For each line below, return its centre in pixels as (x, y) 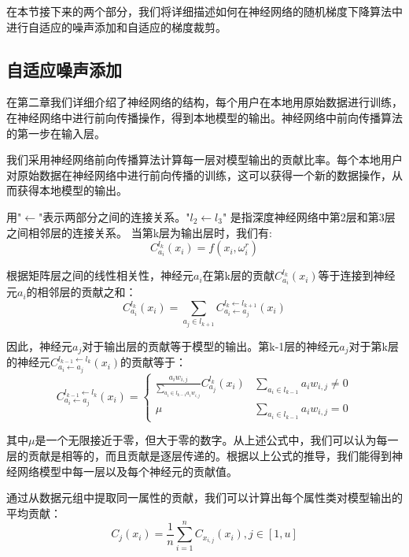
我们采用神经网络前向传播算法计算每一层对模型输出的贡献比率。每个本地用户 (204, 160)
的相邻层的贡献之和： (81, 292)
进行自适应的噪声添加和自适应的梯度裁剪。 (116, 26)
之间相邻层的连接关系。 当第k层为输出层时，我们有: (139, 232)
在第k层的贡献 (238, 275)
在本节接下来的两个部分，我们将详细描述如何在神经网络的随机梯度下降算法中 (204, 11)
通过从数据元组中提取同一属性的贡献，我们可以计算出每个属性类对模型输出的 (204, 498)
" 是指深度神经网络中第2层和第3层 (309, 216)
